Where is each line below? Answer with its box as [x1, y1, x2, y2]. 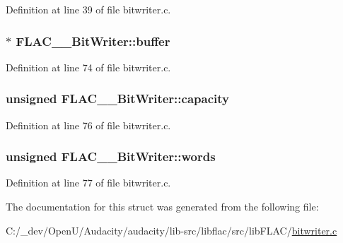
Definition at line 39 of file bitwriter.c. [6, 2, 171, 16]
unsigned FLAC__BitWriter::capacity [6, 90, 229, 107]
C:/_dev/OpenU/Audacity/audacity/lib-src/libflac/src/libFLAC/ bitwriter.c [6, 223, 337, 237]
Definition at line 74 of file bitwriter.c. [6, 59, 171, 74]
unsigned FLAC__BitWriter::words [6, 148, 216, 165]
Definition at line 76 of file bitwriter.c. [6, 117, 171, 132]
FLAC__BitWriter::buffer [16, 32, 170, 49]
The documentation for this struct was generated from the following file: [6, 199, 319, 214]
